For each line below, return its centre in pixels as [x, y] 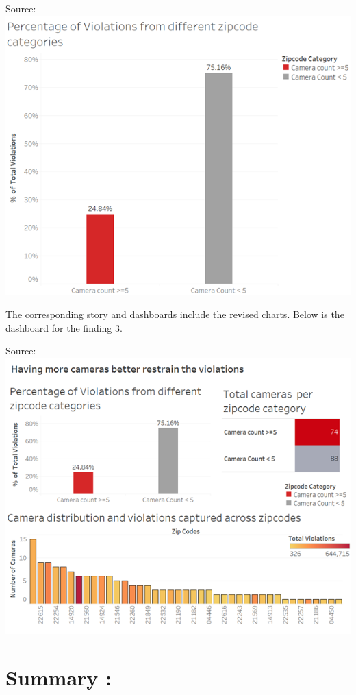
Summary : [59, 677]
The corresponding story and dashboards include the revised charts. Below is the [175, 314]
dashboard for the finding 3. [64, 327]
